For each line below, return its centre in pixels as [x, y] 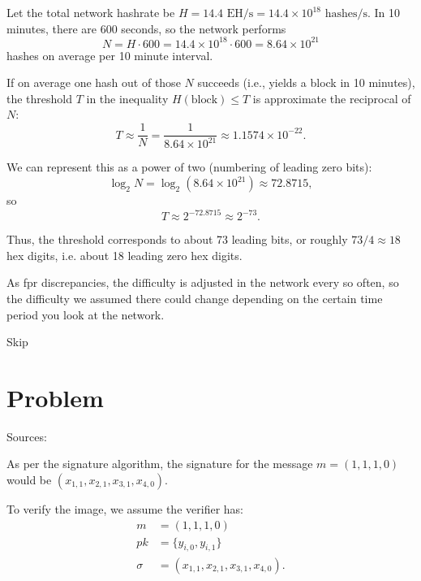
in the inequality [127, 98]
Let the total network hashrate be [91, 12]
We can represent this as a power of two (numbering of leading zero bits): [189, 167]
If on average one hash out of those [94, 82]
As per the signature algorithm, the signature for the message [160, 464]
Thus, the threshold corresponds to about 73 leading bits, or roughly [177, 239]
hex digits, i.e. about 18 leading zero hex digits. [125, 255]
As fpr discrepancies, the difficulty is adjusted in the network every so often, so [203, 282]
